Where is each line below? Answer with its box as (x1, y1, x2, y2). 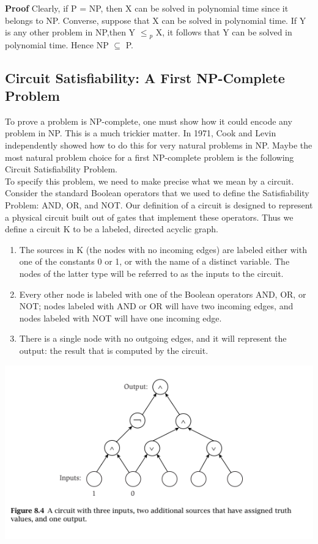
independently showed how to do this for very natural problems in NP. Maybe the (5, 139, 312, 152)
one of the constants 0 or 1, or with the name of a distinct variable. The (19, 255, 290, 268)
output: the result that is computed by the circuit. (19, 344, 209, 356)
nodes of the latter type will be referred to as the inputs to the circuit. (19, 266, 284, 279)
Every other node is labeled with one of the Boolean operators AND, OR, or (19, 287, 306, 300)
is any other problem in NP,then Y (5, 26, 136, 39)
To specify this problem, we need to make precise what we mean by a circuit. (5, 174, 294, 187)
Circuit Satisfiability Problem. (5, 163, 117, 175)
